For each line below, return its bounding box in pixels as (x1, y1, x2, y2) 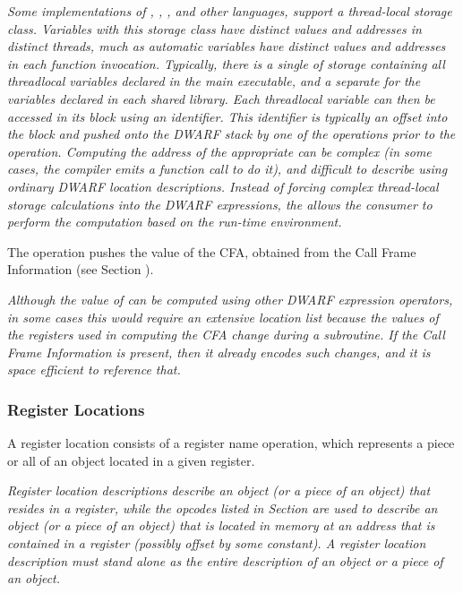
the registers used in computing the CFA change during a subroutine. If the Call (7, 325, 445, 344)
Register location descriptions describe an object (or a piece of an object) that (7, 481, 431, 500)
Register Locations (7, 398, 145, 420)
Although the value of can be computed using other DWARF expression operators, (7, 289, 453, 308)
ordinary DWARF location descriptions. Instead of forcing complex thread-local (7, 176, 439, 195)
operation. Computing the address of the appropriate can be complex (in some (7, 142, 432, 160)
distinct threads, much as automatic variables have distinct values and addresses (7, 37, 446, 56)
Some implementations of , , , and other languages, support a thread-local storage (7, 2, 452, 20)
